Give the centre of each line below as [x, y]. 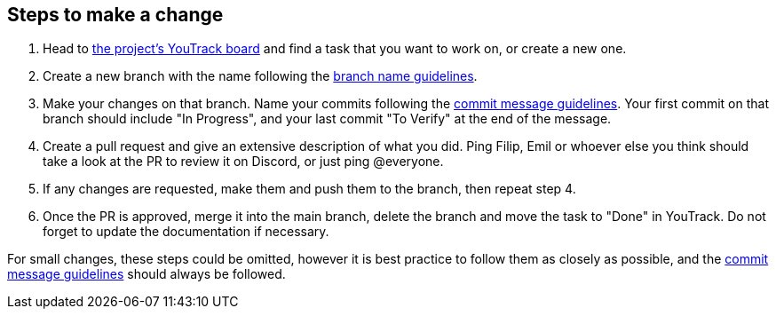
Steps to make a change [115, 15]
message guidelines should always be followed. [146, 274]
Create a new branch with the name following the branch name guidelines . [260, 76]
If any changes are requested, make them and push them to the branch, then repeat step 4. [309, 189]
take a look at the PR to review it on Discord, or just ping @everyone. [243, 162]
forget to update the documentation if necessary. [186, 232]
